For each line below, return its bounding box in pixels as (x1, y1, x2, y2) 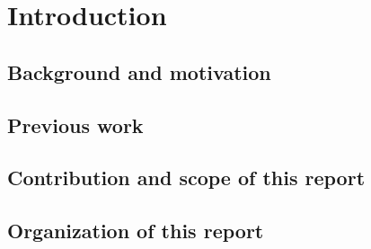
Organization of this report (7, 217, 264, 245)
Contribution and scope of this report (7, 164, 366, 191)
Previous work (7, 111, 144, 138)
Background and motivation (7, 58, 271, 85)
